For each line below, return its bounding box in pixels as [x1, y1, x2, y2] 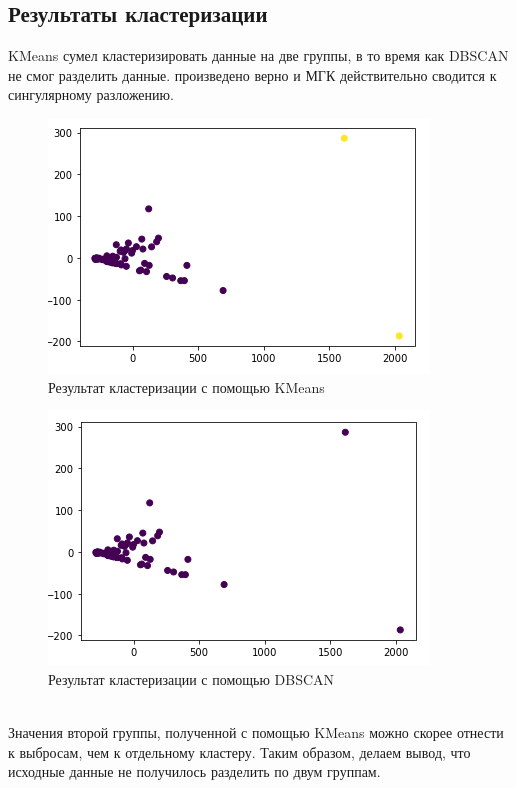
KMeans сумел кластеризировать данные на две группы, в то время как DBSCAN [8, 45, 509, 66]
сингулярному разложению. [8, 84, 174, 105]
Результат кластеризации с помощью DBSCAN [48, 668, 335, 689]
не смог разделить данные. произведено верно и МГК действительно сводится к [8, 64, 497, 85]
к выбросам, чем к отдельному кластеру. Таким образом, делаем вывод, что [8, 741, 471, 762]
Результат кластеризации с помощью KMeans [48, 376, 325, 397]
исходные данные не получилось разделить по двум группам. [8, 761, 381, 782]
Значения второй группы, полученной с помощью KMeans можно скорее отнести [8, 721, 504, 742]
